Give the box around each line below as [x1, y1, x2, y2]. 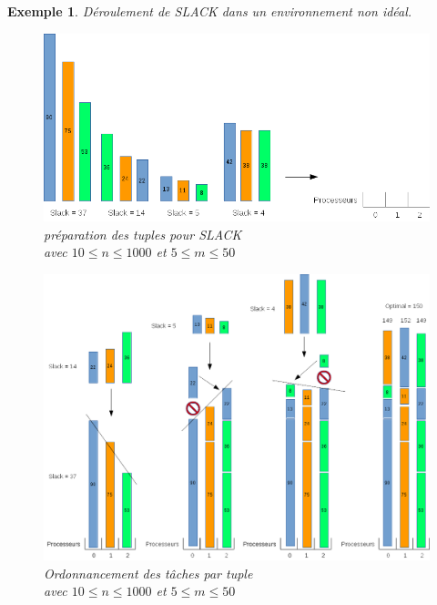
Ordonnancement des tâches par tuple [44, 563, 253, 582]
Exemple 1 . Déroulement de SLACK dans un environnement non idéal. [7, 2, 412, 20]
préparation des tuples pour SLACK [44, 224, 242, 243]
